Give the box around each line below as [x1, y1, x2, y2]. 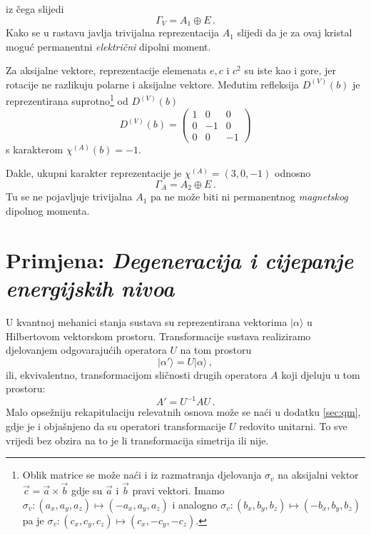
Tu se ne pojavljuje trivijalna [6, 189, 133, 204]
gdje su [71, 483, 103, 498]
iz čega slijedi [6, 1, 64, 16]
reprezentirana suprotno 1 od [6, 91, 128, 108]
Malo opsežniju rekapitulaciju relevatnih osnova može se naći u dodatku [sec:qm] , [6, 404, 361, 419]
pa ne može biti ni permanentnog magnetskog [151, 189, 348, 204]
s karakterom [6, 141, 63, 156]
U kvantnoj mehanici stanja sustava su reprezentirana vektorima [6, 314, 288, 329]
